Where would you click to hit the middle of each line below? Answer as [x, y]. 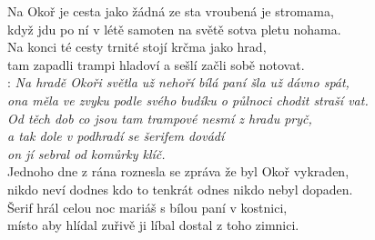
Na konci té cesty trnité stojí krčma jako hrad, [137, 47]
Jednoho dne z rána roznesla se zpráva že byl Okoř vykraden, [178, 171]
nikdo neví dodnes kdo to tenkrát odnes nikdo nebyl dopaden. [180, 189]
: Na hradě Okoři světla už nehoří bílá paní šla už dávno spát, [178, 82]
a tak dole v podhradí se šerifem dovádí [116, 136]
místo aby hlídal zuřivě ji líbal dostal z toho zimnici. [153, 225]
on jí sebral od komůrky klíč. [86, 153]
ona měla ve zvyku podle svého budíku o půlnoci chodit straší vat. [188, 100]
